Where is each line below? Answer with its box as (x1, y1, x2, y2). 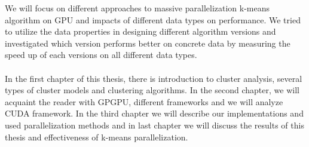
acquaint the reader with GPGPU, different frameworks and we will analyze (5, 95, 283, 108)
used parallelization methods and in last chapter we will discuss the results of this (5, 118, 304, 131)
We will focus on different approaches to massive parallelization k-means (5, 2, 270, 14)
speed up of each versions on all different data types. (5, 48, 197, 61)
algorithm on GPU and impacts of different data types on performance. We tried (5, 13, 301, 26)
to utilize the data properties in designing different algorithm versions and (5, 25, 276, 38)
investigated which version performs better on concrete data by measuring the (5, 36, 290, 49)
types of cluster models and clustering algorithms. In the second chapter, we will (5, 84, 299, 96)
